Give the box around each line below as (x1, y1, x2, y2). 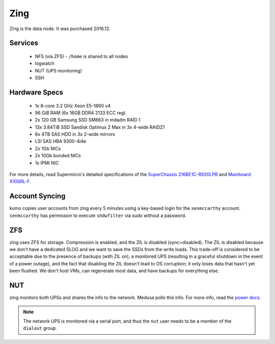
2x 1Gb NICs (35, 145, 61, 152)
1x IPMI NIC (35, 160, 59, 166)
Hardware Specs (9, 88, 64, 96)
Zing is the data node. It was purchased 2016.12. (9, 26, 111, 32)
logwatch (35, 60, 54, 66)
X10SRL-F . (9, 179, 32, 185)
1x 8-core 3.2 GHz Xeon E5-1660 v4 (35, 103, 111, 109)
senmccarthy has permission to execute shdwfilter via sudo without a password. (9, 212, 186, 218)
